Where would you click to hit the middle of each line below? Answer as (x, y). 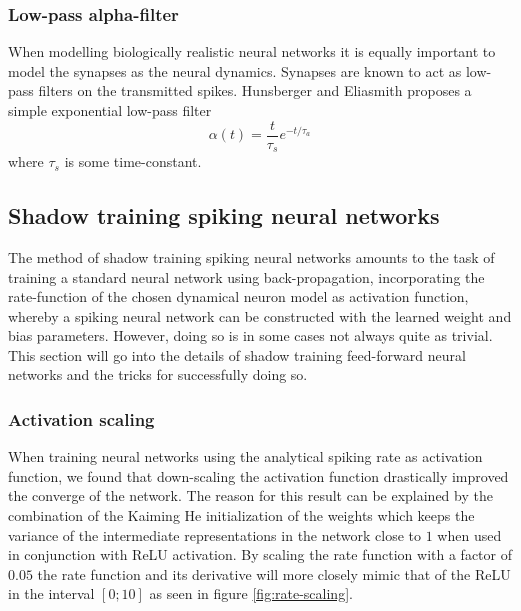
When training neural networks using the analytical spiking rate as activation (245, 456)
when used (469, 534)
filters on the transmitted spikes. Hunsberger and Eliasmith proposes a (255, 90)
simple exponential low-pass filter (110, 110)
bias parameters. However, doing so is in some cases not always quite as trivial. (250, 335)
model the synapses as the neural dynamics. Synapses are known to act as (235, 70)
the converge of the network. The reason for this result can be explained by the (250, 495)
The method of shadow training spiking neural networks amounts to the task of (251, 256)
